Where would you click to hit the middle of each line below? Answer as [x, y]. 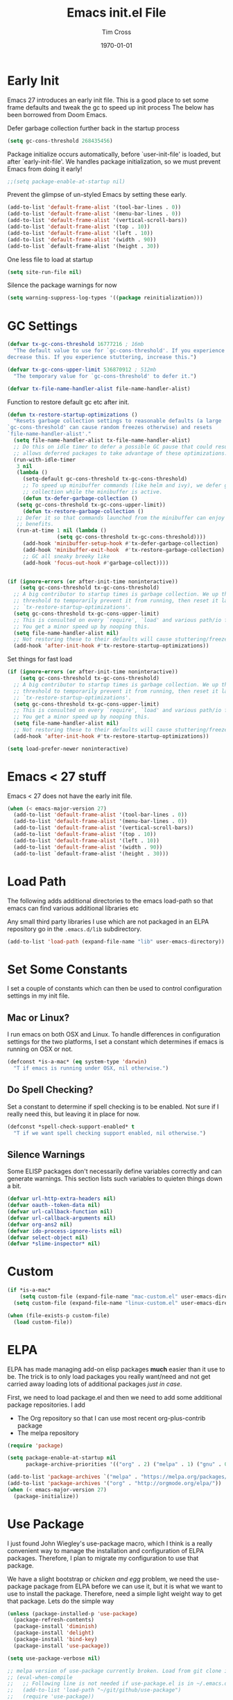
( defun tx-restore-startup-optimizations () [72, 415]
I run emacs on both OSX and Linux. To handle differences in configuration [114, 1034]
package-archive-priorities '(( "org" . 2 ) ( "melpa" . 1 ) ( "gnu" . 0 [127, 1464]
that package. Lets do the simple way [61, 1601]
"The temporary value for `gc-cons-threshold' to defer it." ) [105, 376]
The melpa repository [48, 1432]
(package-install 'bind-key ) [55, 1640]
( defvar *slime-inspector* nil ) [54, 1244]
